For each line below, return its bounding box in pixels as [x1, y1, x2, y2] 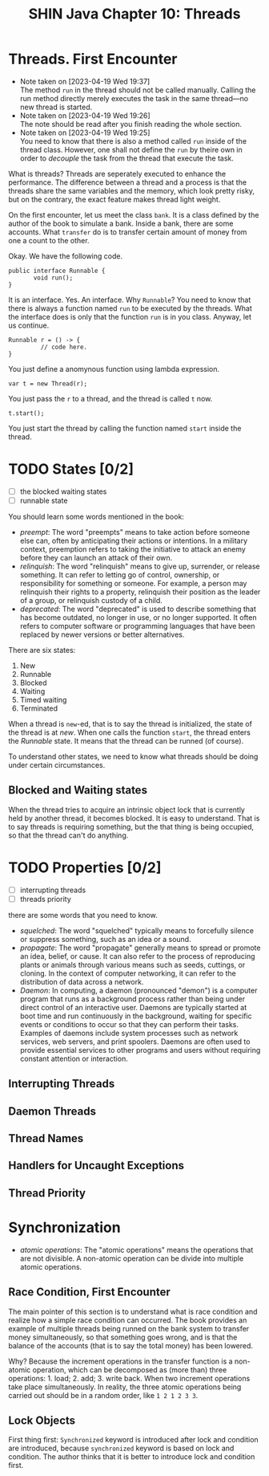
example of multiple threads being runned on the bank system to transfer [8, 1323, 250, 1333]
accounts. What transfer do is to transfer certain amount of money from [8, 226, 247, 237]
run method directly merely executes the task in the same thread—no [19, 93, 249, 103]
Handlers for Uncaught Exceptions [8, 1159, 184, 1172]
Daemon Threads [8, 1104, 96, 1118]
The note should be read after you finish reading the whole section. [19, 119, 243, 128]
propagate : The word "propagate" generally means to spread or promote [19, 943, 261, 952]
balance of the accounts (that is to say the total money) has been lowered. [8, 1340, 254, 1350]
